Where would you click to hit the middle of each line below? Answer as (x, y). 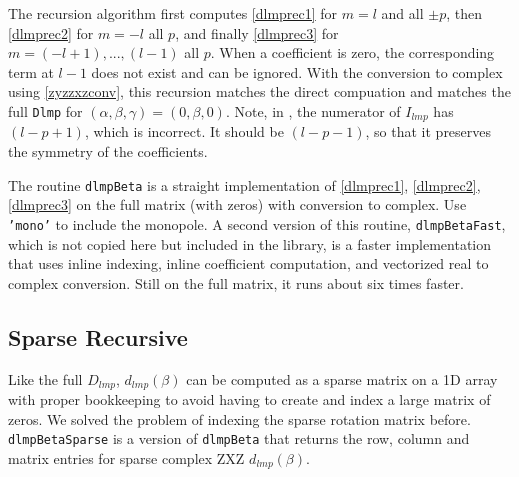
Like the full (45, 378)
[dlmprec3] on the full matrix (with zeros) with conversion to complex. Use (237, 204)
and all (402, 13)
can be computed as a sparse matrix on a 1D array (342, 378)
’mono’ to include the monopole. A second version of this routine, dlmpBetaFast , (257, 223)
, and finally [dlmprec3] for (257, 32)
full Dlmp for (45, 110)
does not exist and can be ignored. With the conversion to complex (297, 71)
